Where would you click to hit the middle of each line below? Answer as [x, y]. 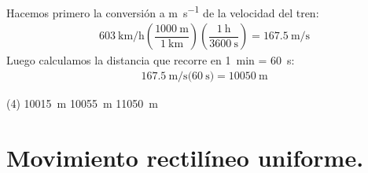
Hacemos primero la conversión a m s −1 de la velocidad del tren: [163, 11]
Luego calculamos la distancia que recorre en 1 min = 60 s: [151, 60]
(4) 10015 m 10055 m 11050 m [82, 103]
